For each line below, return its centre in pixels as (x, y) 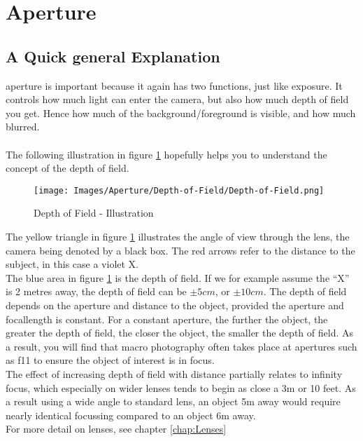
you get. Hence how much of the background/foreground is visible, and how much (181, 113)
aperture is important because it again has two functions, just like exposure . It (174, 85)
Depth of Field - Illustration (94, 213)
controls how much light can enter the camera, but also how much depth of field (177, 99)
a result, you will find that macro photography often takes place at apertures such (181, 346)
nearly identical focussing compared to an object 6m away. (131, 415)
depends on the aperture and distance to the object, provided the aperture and (175, 305)
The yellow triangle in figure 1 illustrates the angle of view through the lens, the (178, 236)
